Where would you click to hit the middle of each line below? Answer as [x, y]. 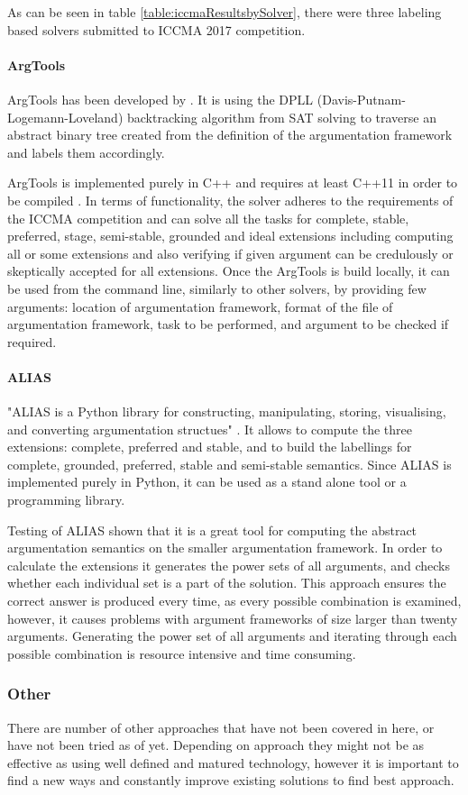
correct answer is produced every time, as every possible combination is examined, [234, 601]
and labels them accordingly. [86, 152]
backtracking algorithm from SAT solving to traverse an [281, 117]
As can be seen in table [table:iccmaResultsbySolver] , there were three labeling [225, 12]
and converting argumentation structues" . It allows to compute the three [210, 429]
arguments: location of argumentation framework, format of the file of [200, 306]
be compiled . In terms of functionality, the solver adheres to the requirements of [230, 200]
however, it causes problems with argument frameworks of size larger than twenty [233, 618]
